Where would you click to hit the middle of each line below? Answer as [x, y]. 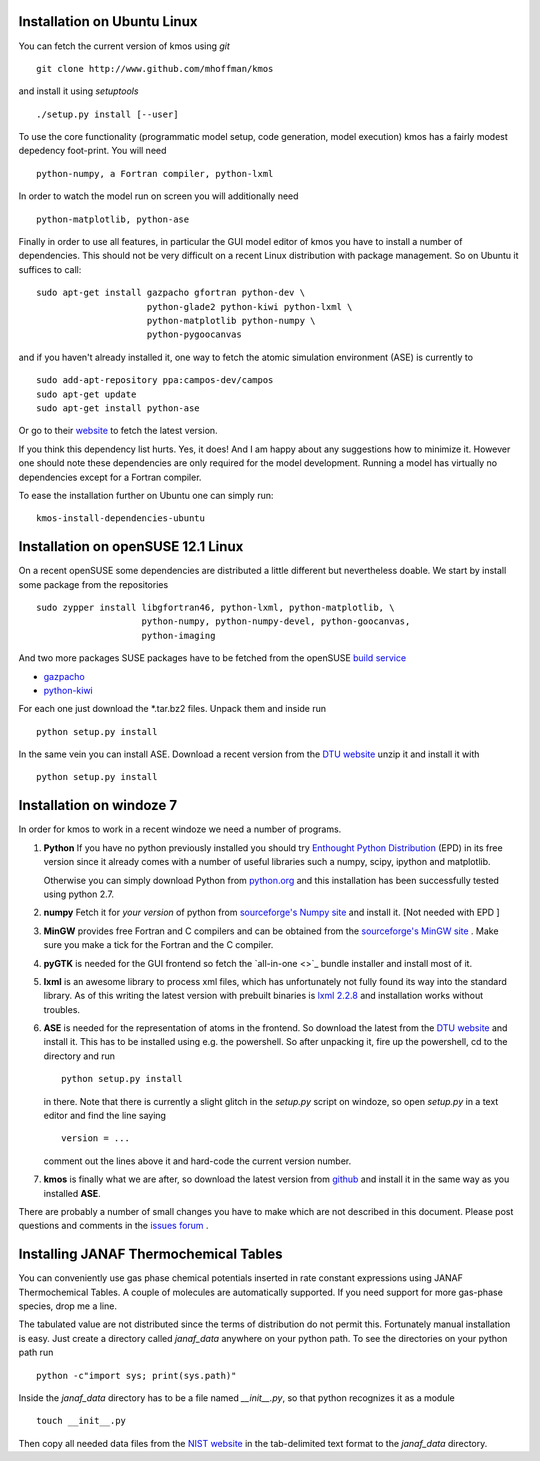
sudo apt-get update [86, 394]
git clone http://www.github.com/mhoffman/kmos [155, 68]
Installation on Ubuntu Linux [108, 21]
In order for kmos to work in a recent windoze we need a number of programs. [180, 829]
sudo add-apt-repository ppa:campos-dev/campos [155, 380]
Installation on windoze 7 [98, 805]
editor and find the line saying [105, 1116]
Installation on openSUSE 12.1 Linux [131, 546]
